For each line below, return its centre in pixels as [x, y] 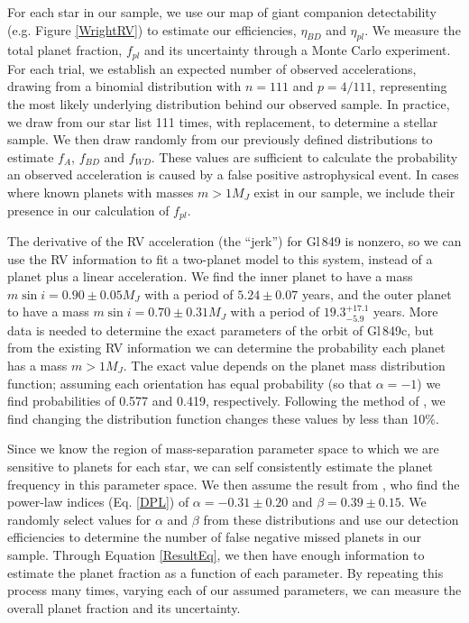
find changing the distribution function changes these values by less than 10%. [223, 418]
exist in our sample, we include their [354, 192]
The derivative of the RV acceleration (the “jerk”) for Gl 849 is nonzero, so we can [234, 241]
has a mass [37, 366]
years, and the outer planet [377, 293]
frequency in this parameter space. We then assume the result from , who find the [234, 484]
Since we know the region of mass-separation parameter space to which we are [223, 449]
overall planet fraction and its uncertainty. [124, 607]
